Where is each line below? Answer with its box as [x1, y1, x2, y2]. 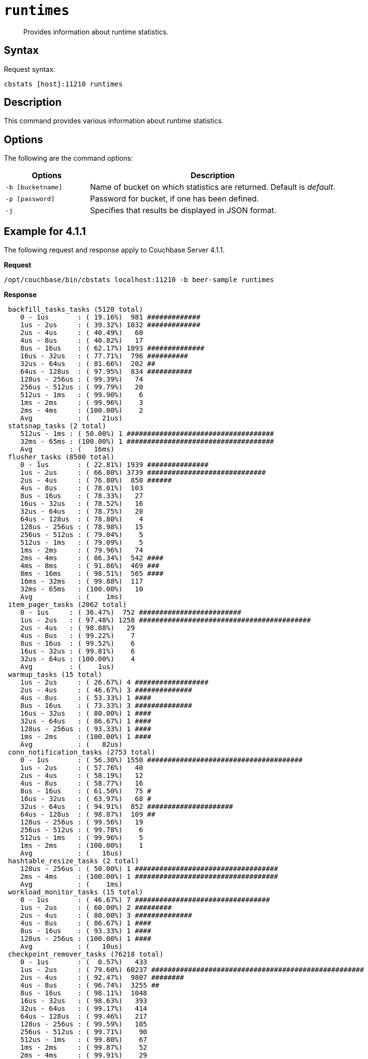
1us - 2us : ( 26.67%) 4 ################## [20, 678, 209, 687]
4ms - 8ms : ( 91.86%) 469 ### [20, 562, 160, 570]
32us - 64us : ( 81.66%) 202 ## [20, 360, 155, 368]
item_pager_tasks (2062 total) [8, 601, 127, 609]
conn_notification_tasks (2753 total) [8, 748, 155, 756]
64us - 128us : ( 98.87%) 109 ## [20, 810, 155, 819]
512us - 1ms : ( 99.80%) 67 [20, 1036, 148, 1044]
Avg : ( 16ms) [20, 445, 115, 454]
